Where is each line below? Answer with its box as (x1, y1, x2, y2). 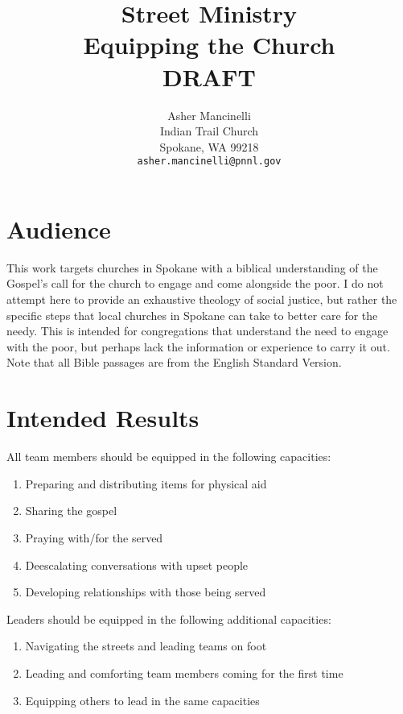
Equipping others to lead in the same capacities (25, 691, 260, 708)
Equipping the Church (83, 28, 335, 61)
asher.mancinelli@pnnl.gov (137, 156, 282, 168)
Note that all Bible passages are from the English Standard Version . (6, 354, 342, 371)
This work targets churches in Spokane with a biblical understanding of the (6, 259, 378, 276)
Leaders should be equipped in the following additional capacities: (6, 610, 331, 627)
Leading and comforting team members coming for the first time (25, 664, 343, 681)
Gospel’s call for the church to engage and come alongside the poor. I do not (6, 275, 384, 292)
